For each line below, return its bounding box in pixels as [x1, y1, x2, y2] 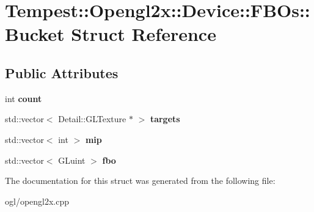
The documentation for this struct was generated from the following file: [5, 174, 276, 187]
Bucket [5, 21, 65, 46]
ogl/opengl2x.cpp [5, 194, 70, 207]
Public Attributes [5, 63, 119, 82]
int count [5, 92, 42, 104]
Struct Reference [71, 21, 216, 46]
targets [150, 112, 180, 125]
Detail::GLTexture [58, 112, 126, 125]
